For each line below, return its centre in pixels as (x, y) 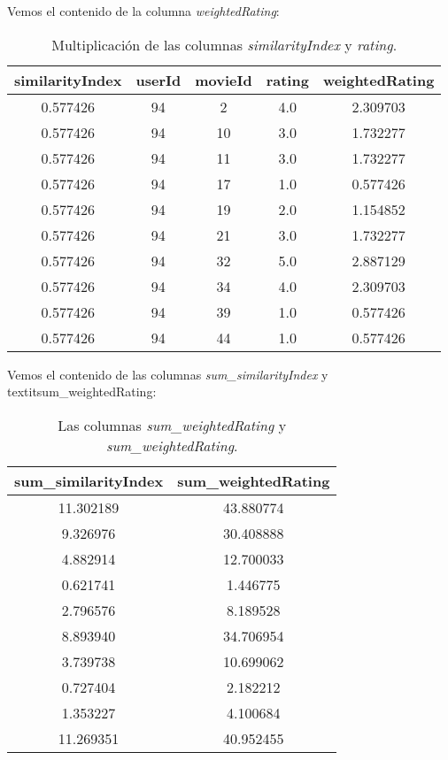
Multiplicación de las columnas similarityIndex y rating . (224, 44)
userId (158, 80)
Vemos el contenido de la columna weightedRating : (143, 11)
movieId (224, 80)
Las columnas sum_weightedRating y (172, 425)
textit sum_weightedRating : (82, 392)
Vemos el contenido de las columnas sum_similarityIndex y (168, 374)
